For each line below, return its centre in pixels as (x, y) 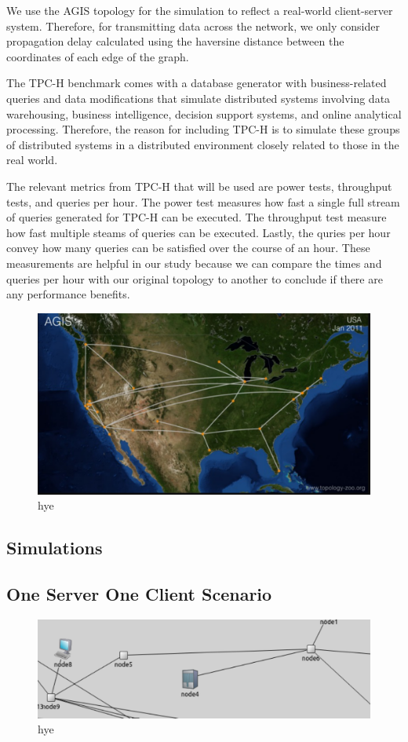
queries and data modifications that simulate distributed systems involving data (199, 98)
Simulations (55, 548)
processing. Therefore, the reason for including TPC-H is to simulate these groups (203, 129)
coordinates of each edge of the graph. (98, 56)
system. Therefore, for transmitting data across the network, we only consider (193, 26)
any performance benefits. (68, 294)
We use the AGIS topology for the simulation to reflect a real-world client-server (200, 10)
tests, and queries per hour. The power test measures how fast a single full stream (203, 201)
